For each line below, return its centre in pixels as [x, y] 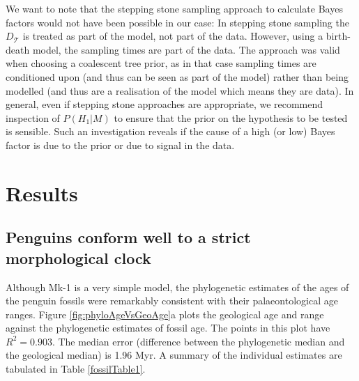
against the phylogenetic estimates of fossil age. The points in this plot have [168, 328]
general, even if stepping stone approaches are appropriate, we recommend [165, 104]
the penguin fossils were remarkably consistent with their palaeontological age [172, 301]
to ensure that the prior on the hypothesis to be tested [231, 117]
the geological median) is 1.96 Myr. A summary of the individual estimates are [174, 355]
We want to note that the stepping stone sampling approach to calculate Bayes [174, 8]
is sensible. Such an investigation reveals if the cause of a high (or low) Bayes [170, 131]
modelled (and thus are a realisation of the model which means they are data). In [180, 90]
